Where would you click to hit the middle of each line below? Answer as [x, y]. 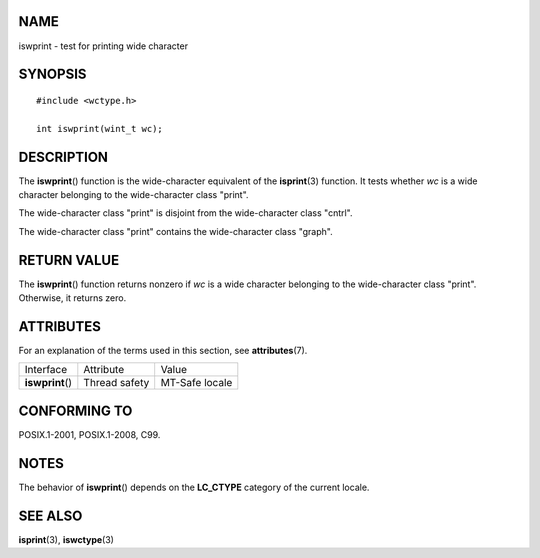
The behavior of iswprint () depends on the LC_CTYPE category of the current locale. [194, 487]
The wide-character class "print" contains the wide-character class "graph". [176, 231]
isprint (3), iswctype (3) [66, 539]
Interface [46, 370]
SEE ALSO [50, 515]
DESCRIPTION [63, 156]
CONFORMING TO [75, 410]
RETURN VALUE [69, 260]
